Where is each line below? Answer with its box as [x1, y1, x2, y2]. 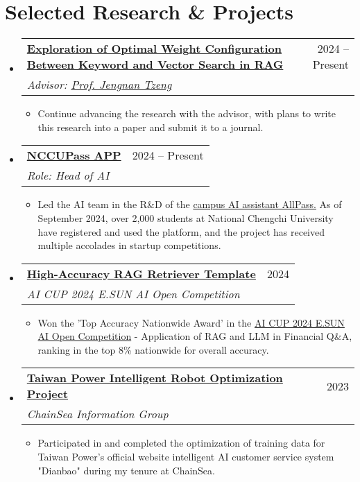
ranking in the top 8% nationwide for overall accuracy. [37, 342, 269, 356]
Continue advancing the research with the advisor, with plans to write [37, 106, 336, 121]
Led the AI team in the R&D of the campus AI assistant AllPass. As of [37, 197, 342, 212]
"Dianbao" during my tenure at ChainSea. [37, 463, 215, 477]
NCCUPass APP [26, 147, 121, 164]
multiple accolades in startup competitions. [37, 238, 221, 252]
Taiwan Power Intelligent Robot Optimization [26, 370, 283, 386]
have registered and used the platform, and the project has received [37, 224, 325, 239]
